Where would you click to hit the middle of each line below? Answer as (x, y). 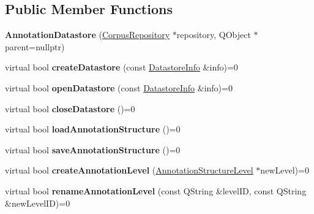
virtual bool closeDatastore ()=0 (70, 108)
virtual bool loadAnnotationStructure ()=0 (93, 129)
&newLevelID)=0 (38, 203)
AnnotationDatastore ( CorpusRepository (88, 35)
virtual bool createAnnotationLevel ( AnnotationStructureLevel (129, 170)
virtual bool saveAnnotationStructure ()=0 (93, 149)
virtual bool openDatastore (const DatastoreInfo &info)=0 (119, 87)
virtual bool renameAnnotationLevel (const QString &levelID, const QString (156, 190)
